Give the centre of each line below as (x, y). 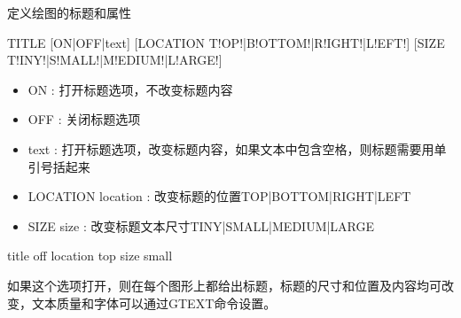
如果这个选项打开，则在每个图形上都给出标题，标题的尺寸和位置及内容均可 (224, 285)
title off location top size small (90, 256)
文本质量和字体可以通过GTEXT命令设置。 (154, 302)
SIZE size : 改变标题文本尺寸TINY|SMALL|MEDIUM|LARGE (201, 225)
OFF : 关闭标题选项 (84, 119)
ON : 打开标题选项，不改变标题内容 (130, 89)
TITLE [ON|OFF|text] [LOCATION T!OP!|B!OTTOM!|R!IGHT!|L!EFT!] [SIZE (226, 42)
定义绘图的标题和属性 (69, 12)
